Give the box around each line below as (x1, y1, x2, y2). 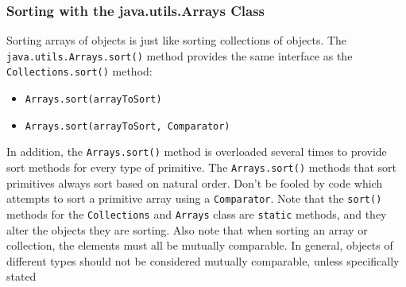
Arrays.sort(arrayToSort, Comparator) (25, 120, 230, 132)
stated (6, 268, 37, 285)
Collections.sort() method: (6, 63, 153, 80)
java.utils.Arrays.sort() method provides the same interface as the (6, 47, 353, 64)
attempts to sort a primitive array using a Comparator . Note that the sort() (6, 190, 382, 207)
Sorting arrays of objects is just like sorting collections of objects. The (6, 32, 347, 48)
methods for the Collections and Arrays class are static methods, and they (6, 206, 387, 222)
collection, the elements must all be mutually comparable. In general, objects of (6, 237, 393, 254)
